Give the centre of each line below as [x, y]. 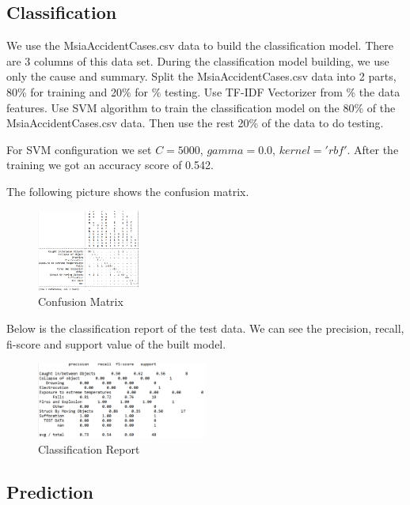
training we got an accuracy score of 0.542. [110, 165]
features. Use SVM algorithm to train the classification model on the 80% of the [201, 107]
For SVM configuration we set [79, 149]
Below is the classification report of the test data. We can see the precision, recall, [205, 328]
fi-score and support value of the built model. [116, 343]
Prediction [50, 491]
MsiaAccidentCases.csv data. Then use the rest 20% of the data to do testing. [195, 123]
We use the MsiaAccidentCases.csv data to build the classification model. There [200, 45]
